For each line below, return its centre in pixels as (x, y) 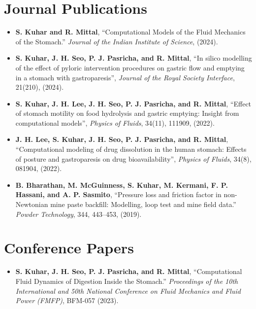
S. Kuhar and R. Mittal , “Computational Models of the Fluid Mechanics (130, 32)
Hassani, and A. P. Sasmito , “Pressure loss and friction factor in (118, 194)
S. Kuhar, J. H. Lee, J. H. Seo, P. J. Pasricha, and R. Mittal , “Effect (133, 103)
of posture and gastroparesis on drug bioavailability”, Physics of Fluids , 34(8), (133, 158)
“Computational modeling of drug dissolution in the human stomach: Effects (131, 149)
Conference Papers (69, 248)
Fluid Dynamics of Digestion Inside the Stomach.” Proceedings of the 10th (127, 281)
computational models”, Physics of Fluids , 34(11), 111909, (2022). (115, 122)
